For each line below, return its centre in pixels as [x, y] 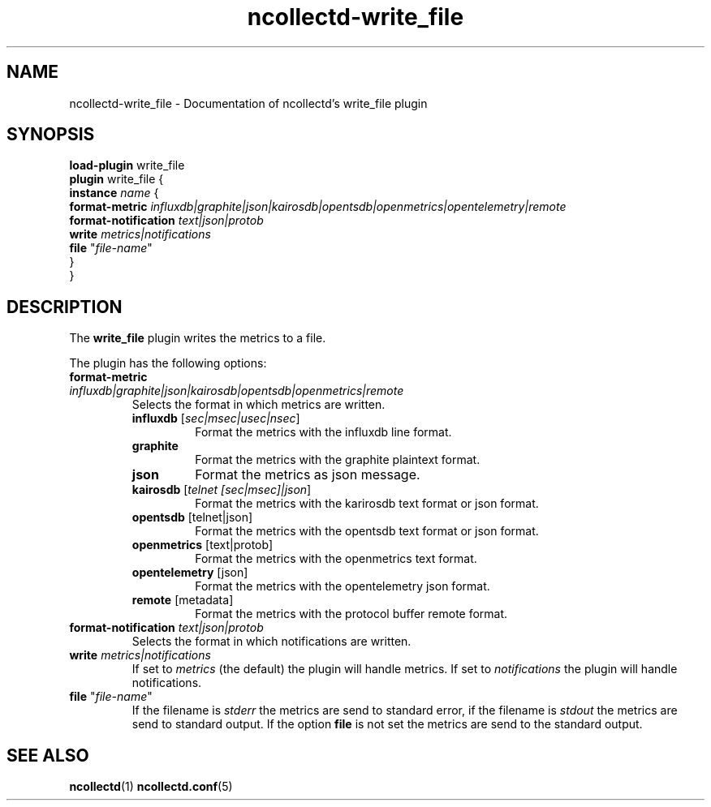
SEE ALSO [48, 755]
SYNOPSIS [51, 135]
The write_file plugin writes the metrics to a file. [198, 338]
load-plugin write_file [127, 165]
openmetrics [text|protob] [203, 545]
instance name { [114, 193]
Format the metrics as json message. [308, 475]
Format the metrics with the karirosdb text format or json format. [367, 504]
